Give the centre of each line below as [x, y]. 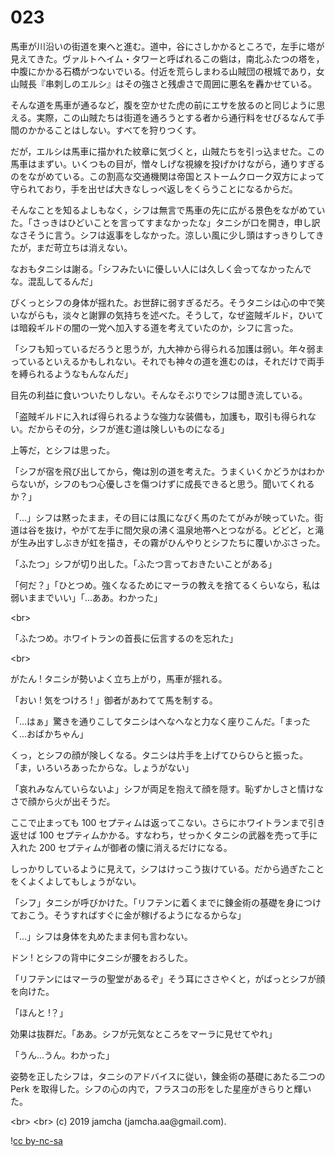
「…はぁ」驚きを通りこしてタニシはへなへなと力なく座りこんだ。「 [147, 721]
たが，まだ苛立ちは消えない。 [71, 247]
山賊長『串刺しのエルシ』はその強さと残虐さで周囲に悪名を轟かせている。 [163, 83]
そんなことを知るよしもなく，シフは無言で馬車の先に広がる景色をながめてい [168, 210]
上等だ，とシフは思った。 [63, 450]
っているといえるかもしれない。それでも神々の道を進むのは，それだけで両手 [167, 361]
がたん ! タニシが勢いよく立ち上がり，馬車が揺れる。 [119, 678]
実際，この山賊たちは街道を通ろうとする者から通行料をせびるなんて [176, 117]
